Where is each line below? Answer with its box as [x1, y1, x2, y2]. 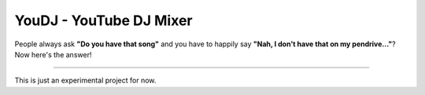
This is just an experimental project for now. [14, 75, 157, 86]
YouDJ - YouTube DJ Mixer [14, 12, 193, 29]
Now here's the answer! [14, 49, 92, 59]
